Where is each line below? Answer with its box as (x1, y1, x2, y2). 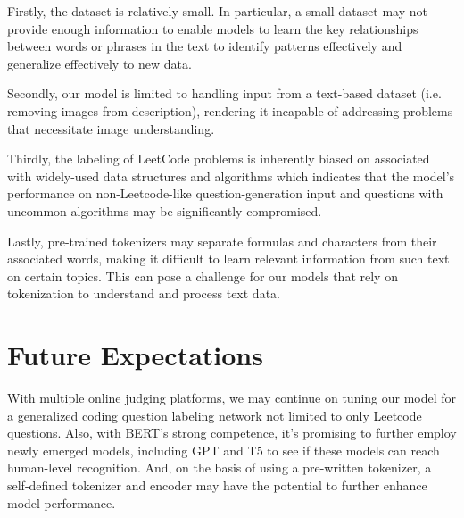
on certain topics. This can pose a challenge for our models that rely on (7, 266, 398, 285)
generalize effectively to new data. (7, 54, 192, 72)
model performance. (7, 493, 116, 512)
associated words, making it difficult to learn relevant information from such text (7, 249, 450, 268)
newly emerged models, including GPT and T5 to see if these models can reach (7, 440, 440, 459)
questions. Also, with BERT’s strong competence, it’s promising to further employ (7, 423, 457, 442)
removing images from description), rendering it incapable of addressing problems (7, 101, 453, 120)
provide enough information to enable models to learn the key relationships (7, 19, 418, 38)
